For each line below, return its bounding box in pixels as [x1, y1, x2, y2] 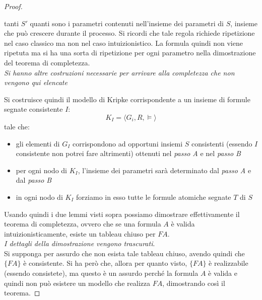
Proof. [4, 1, 23, 11]
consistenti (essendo [191, 138, 252, 148]
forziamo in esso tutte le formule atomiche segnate [76, 191, 231, 202]
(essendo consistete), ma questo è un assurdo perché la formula [4, 268, 199, 278]
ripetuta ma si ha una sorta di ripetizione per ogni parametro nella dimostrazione [4, 47, 256, 58]
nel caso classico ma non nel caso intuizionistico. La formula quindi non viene [4, 37, 243, 48]
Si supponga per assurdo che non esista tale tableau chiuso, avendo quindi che [4, 248, 245, 258]
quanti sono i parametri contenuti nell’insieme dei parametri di [30, 18, 224, 28]
